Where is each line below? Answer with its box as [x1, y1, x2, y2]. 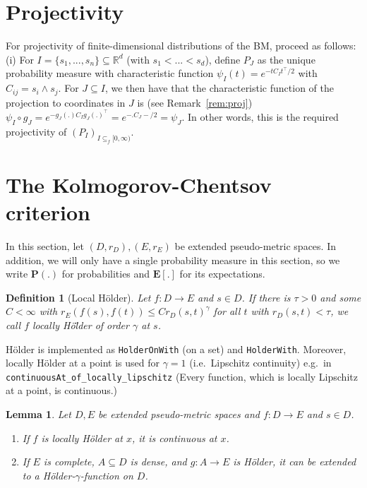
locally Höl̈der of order [32, 317, 129, 332]
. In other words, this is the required [181, 109, 339, 124]
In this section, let [6, 238, 84, 253]
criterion [6, 198, 90, 227]
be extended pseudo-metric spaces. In [174, 238, 336, 253]
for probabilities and [61, 266, 150, 281]
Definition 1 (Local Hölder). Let [6, 290, 151, 304]
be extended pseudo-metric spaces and [98, 407, 260, 422]
